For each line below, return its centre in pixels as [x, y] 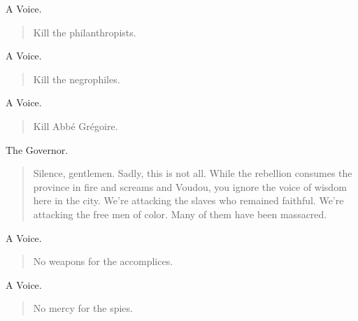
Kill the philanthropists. [85, 32]
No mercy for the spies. [83, 308]
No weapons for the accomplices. [103, 261]
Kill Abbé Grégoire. [76, 126]
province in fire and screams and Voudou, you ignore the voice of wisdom [190, 186]
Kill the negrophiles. [77, 79]
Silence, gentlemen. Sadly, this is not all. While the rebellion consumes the [193, 173]
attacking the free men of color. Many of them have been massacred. [180, 214]
